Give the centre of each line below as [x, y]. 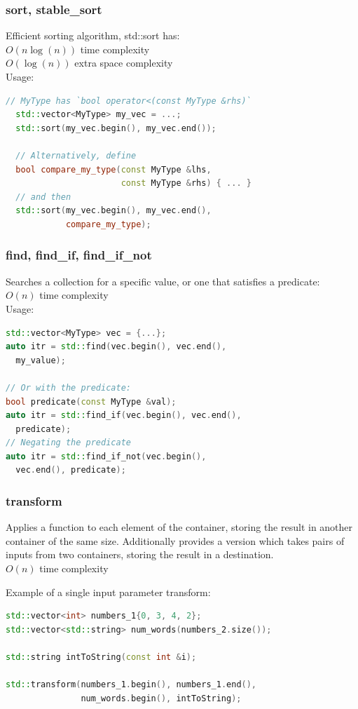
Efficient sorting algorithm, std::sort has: [93, 35]
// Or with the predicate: [68, 387]
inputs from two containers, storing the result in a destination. [140, 554]
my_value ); [41, 360]
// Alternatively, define [76, 155]
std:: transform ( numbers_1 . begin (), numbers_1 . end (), [131, 685]
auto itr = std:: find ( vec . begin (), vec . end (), [116, 347]
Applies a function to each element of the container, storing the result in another [179, 527]
